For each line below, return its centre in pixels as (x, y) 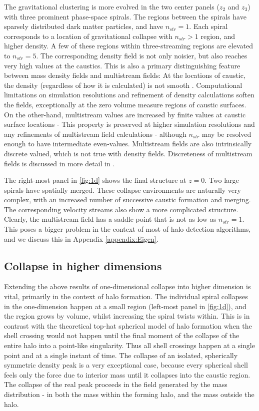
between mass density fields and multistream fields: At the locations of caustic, (125, 75)
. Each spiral (208, 26)
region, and (218, 36)
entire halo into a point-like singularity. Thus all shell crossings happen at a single (129, 345)
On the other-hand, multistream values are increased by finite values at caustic (125, 114)
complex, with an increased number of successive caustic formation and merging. (127, 200)
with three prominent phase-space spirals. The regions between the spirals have (125, 16)
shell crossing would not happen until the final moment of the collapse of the (122, 335)
